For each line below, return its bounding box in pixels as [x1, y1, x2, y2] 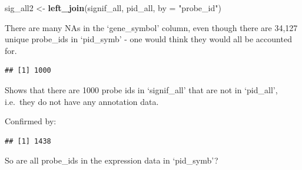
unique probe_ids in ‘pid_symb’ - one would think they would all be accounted [5, 33, 292, 45]
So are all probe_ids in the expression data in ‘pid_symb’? [5, 154, 218, 166]
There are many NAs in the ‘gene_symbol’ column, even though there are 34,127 [5, 21, 298, 33]
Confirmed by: [5, 115, 57, 127]
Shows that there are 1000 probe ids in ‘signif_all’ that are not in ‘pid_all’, [5, 83, 278, 96]
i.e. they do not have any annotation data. [5, 95, 159, 107]
